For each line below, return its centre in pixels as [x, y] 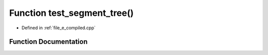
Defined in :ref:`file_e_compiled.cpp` [59, 28]
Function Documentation [48, 42]
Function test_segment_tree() [71, 13]
